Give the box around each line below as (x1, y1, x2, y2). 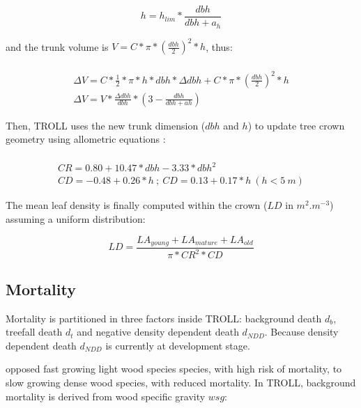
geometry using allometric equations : (6, 132, 166, 146)
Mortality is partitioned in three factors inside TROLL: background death (6, 311, 322, 325)
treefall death (6, 324, 63, 339)
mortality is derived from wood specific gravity (6, 389, 206, 403)
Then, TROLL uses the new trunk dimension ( (6, 118, 206, 132)
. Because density (264, 324, 339, 339)
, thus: (206, 39, 233, 54)
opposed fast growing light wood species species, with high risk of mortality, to (6, 361, 342, 376)
